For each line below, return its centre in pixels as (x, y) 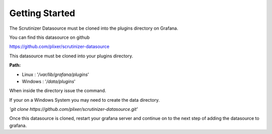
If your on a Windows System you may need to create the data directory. (84, 100)
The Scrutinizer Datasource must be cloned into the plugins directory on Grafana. (94, 28)
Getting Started (42, 13)
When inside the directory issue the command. (58, 91)
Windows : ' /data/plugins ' (49, 81)
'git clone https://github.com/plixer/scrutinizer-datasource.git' (74, 109)
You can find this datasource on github (50, 37)
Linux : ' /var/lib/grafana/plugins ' (55, 74)
